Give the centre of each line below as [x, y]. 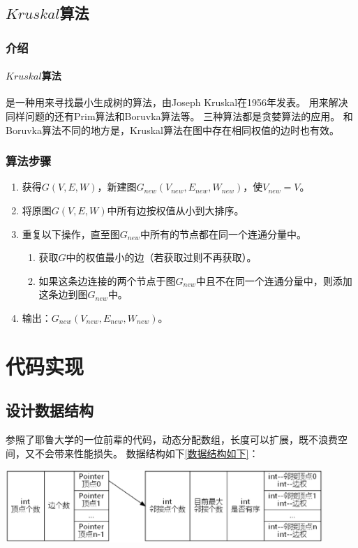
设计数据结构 [50, 410]
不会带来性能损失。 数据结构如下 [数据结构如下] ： [147, 453]
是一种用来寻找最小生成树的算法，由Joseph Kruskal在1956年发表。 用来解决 [177, 102]
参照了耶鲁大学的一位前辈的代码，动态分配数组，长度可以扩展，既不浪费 [172, 439]
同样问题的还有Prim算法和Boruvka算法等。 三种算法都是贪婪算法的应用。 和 [179, 116]
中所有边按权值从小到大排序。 [176, 210]
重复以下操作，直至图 [71, 234]
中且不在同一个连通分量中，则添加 [274, 280]
